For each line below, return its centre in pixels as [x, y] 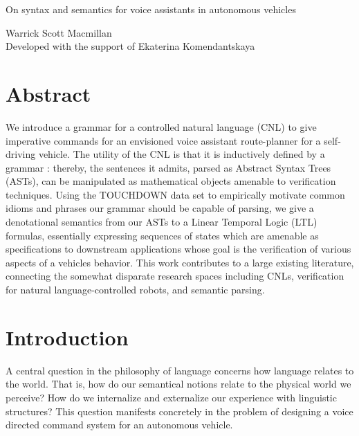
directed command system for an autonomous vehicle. [119, 425]
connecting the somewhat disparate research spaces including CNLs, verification [175, 276]
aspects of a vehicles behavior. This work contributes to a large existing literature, [180, 262]
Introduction [67, 337]
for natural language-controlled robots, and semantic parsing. [135, 290]
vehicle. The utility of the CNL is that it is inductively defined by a [182, 154]
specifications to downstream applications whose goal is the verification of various [178, 249]
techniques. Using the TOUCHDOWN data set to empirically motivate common [175, 194]
